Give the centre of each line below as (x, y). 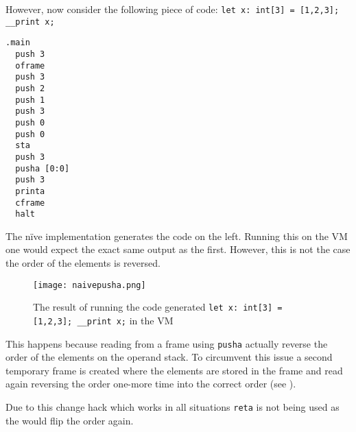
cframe (30, 203)
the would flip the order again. (70, 420)
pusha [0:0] (43, 168)
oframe (30, 65)
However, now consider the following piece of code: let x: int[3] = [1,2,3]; (173, 9)
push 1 (30, 100)
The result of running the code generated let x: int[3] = (158, 307)
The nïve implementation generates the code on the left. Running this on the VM (177, 236)
